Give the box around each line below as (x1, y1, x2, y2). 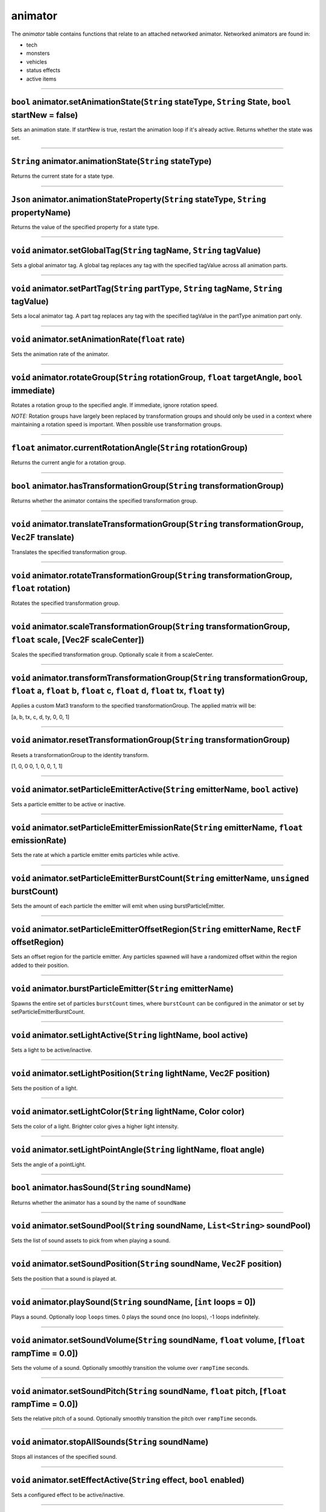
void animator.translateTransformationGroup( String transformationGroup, (11, 519, 304, 529)
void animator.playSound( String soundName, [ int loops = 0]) (11, 1297, 256, 1308)
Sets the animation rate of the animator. (11, 351, 110, 358)
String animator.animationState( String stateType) (11, 156, 212, 166)
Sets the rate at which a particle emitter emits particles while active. (11, 852, 180, 859)
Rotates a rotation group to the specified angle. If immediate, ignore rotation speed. (11, 401, 219, 408)
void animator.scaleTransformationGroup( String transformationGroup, (11, 622, 290, 632)
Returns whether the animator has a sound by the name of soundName (11, 1199, 187, 1206)
